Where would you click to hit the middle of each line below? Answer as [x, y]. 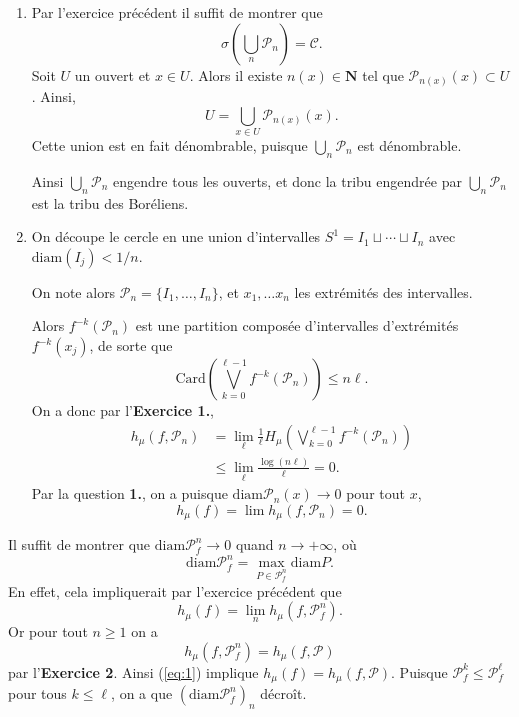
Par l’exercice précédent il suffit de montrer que [177, 12]
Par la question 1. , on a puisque [129, 493]
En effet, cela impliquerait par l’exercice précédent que [175, 590]
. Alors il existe [236, 74]
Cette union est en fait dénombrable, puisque [169, 145]
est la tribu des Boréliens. [110, 202]
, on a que [142, 693]
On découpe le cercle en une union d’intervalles [176, 236]
